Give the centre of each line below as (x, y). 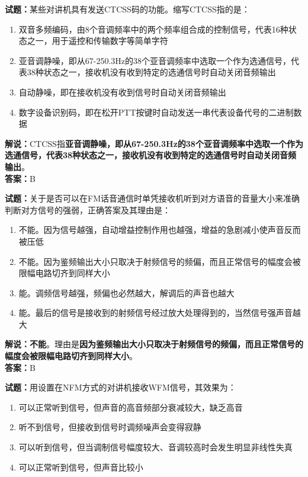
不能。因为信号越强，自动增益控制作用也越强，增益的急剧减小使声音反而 (160, 230)
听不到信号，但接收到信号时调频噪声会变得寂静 (110, 427)
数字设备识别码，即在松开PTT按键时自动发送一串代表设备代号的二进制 (156, 112)
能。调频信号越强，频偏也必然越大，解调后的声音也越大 (126, 292)
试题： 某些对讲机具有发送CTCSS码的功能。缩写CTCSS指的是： (127, 9)
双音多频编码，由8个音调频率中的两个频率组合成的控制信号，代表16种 (153, 29)
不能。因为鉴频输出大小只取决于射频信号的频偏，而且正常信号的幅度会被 (160, 261)
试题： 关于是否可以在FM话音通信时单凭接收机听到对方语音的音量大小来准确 (152, 198)
